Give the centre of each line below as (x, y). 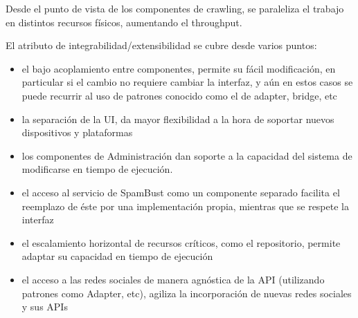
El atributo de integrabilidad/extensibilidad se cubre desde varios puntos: (161, 45)
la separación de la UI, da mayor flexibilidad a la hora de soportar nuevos (178, 119)
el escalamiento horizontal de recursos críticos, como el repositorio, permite (181, 242)
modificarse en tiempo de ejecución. (97, 169)
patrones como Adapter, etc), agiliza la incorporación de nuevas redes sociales (187, 293)
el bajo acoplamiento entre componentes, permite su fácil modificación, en (179, 68)
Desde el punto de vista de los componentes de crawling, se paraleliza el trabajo (175, 8)
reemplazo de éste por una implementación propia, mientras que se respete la (185, 206)
